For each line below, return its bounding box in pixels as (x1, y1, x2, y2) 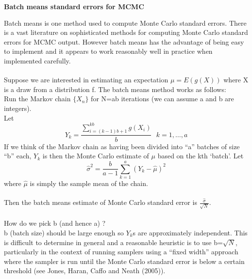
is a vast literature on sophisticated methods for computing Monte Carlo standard (4, 27, 248, 37)
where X (223, 75, 249, 85)
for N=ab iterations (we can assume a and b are (91, 93, 234, 104)
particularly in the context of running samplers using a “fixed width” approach (4, 247, 238, 257)
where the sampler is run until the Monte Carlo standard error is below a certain (4, 256, 245, 266)
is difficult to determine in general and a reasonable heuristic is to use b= (4, 237, 223, 247)
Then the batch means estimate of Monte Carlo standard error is (4, 197, 197, 207)
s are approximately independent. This (133, 227, 248, 237)
